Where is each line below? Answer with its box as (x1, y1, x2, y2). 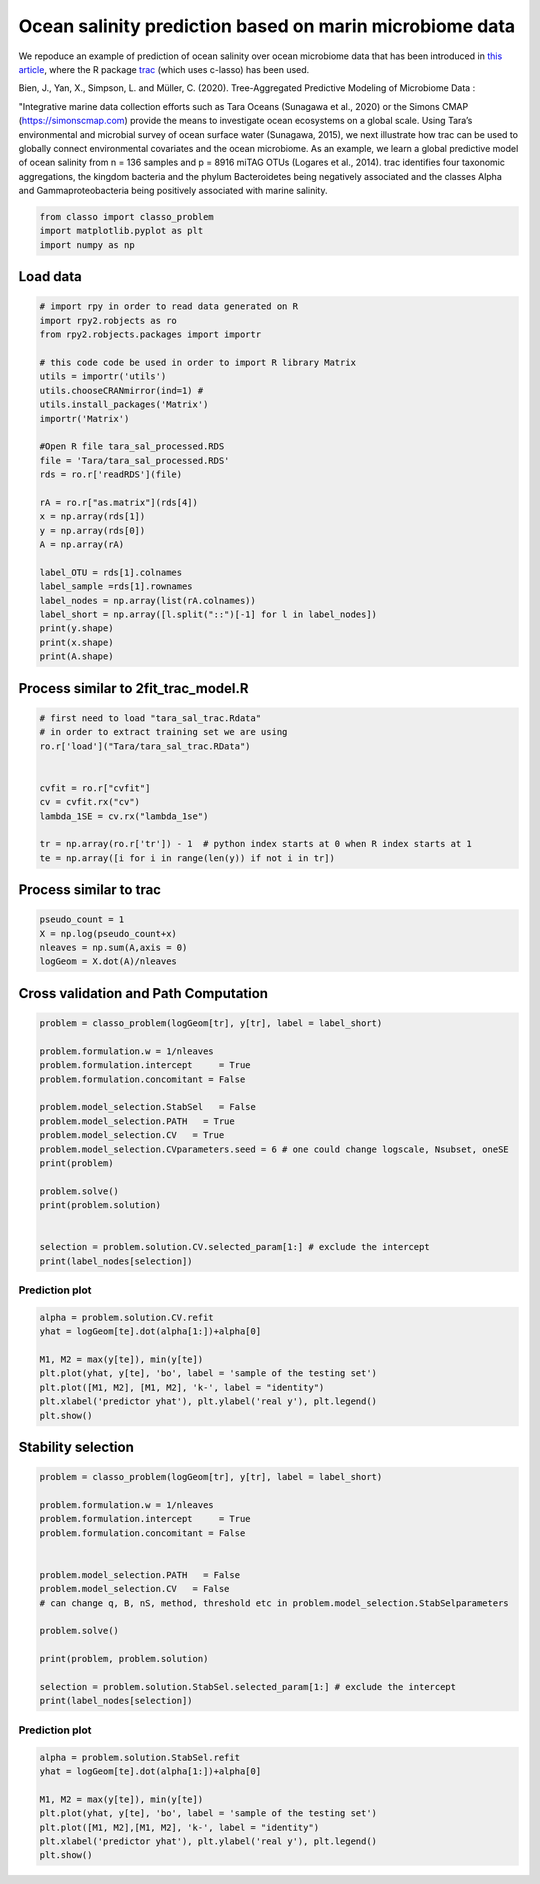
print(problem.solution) (39, 1200, 162, 1211)
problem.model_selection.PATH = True (39, 1115, 235, 1127)
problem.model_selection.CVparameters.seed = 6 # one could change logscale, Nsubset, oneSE (39, 1143, 509, 1155)
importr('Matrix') (39, 413, 130, 424)
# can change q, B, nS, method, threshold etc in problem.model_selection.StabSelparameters (39, 1597, 509, 1609)
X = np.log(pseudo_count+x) (39, 928, 177, 939)
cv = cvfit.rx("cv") (39, 796, 140, 808)
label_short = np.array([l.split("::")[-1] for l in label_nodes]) (39, 609, 378, 620)
